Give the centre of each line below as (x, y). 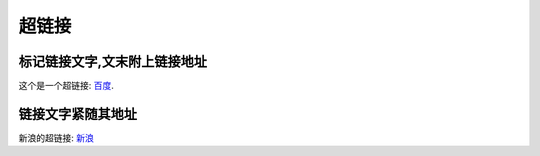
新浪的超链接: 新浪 (56, 137)
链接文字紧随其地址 (77, 113)
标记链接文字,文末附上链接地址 (113, 61)
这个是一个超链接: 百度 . (66, 86)
